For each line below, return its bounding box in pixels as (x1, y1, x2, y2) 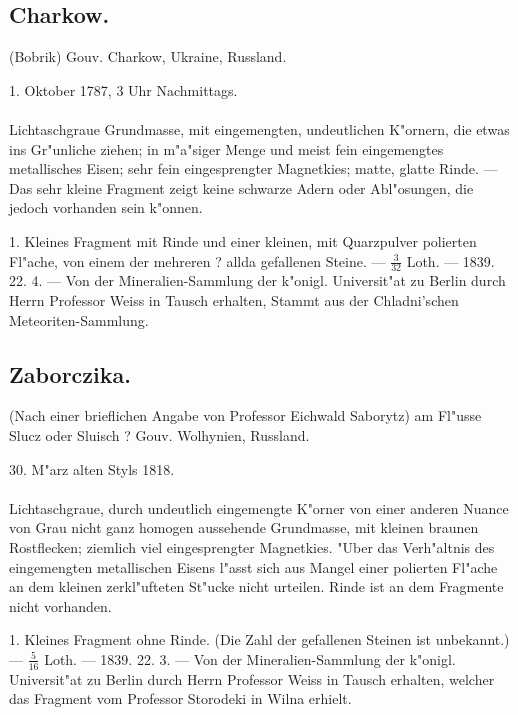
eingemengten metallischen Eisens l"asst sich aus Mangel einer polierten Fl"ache (9, 556, 498, 577)
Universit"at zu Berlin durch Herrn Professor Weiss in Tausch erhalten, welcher (9, 668, 495, 689)
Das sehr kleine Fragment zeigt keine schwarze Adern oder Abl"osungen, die (9, 177, 474, 198)
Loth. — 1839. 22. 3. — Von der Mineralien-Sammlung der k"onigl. (44, 648, 456, 669)
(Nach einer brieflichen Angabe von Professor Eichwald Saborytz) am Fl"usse (9, 405, 482, 426)
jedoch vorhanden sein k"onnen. (9, 197, 203, 218)
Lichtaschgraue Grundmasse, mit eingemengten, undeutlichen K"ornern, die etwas (9, 118, 510, 139)
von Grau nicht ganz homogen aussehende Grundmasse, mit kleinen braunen (9, 517, 479, 538)
